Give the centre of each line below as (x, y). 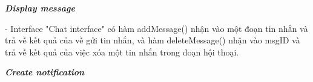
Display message (40, 8)
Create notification (45, 72)
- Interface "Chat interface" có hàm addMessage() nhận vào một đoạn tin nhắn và (156, 28)
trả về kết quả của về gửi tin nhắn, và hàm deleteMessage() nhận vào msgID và (153, 40)
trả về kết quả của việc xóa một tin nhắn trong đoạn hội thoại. (122, 52)
